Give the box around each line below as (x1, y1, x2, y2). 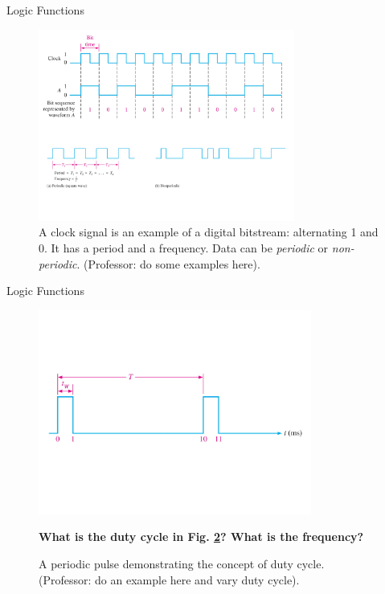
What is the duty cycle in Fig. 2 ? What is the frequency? (39, 528, 364, 545)
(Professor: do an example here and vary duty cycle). (39, 571, 300, 588)
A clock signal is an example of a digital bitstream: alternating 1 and (39, 223, 379, 240)
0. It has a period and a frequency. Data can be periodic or (39, 239, 329, 256)
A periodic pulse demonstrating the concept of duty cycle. (39, 555, 325, 571)
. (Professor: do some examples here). (76, 255, 260, 272)
